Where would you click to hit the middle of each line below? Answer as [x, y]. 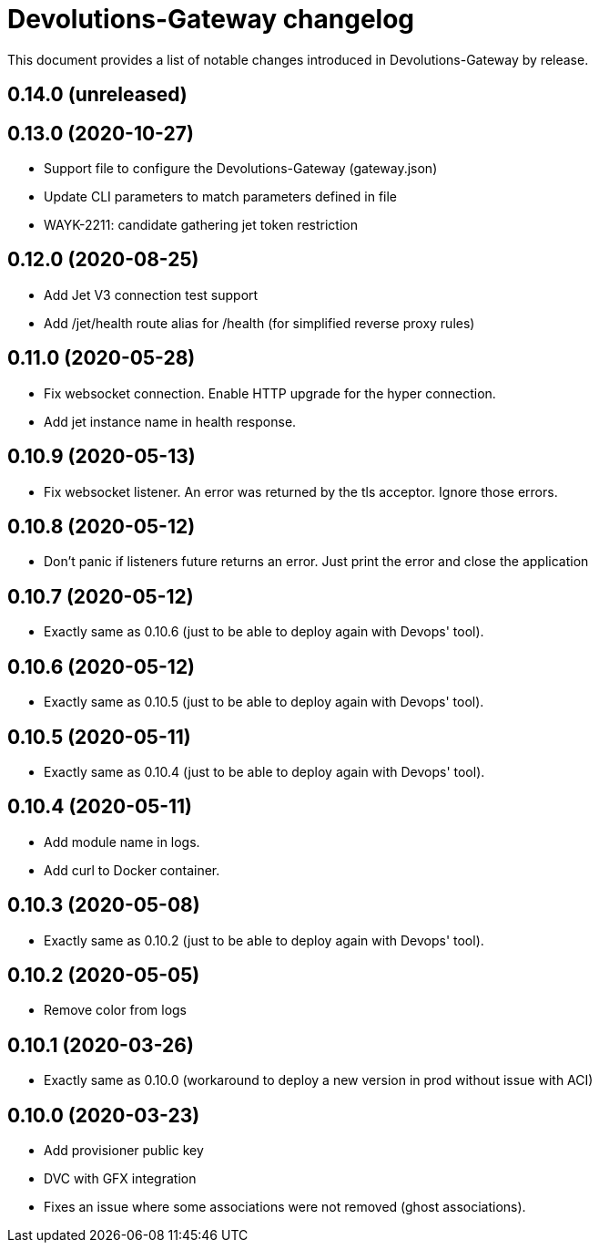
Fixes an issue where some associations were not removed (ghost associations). [285, 1207]
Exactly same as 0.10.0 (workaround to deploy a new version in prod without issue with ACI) [319, 1080]
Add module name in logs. [122, 842]
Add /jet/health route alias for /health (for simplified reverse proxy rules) [259, 323]
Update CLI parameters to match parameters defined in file [221, 197]
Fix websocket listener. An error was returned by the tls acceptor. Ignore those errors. [301, 491]
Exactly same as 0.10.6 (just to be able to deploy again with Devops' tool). [264, 632]
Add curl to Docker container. [132, 870]
